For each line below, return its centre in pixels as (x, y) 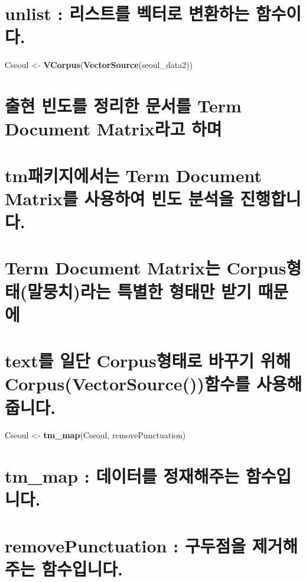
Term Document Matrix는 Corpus (146, 268)
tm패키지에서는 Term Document (133, 175)
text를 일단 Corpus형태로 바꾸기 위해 (148, 360)
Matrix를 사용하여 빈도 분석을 (119, 198)
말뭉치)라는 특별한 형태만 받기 (139, 291)
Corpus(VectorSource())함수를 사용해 (154, 384)
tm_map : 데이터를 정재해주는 (122, 476)
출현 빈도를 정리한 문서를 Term (123, 106)
